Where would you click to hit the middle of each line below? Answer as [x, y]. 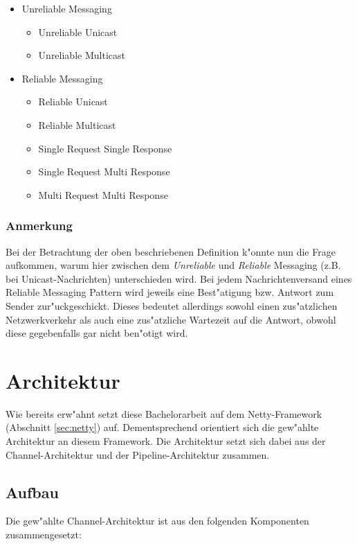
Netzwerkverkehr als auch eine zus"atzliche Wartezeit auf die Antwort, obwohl [171, 319]
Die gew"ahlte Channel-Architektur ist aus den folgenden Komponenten [157, 521]
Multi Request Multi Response [103, 194]
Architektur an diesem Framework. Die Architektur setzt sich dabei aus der [166, 441]
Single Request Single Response [105, 148]
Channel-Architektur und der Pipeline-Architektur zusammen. [138, 454]
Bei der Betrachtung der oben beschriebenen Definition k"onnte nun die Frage [171, 251]
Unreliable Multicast [82, 55]
